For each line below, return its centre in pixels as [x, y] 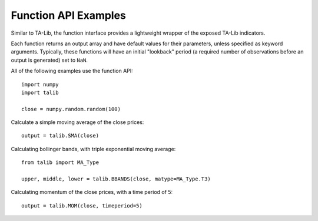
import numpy [40, 84]
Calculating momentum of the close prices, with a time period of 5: [92, 192]
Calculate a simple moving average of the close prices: [77, 122]
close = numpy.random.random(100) [71, 109]
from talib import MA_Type [60, 163]
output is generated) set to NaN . [49, 60]
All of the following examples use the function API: [72, 71]
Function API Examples [69, 15]
